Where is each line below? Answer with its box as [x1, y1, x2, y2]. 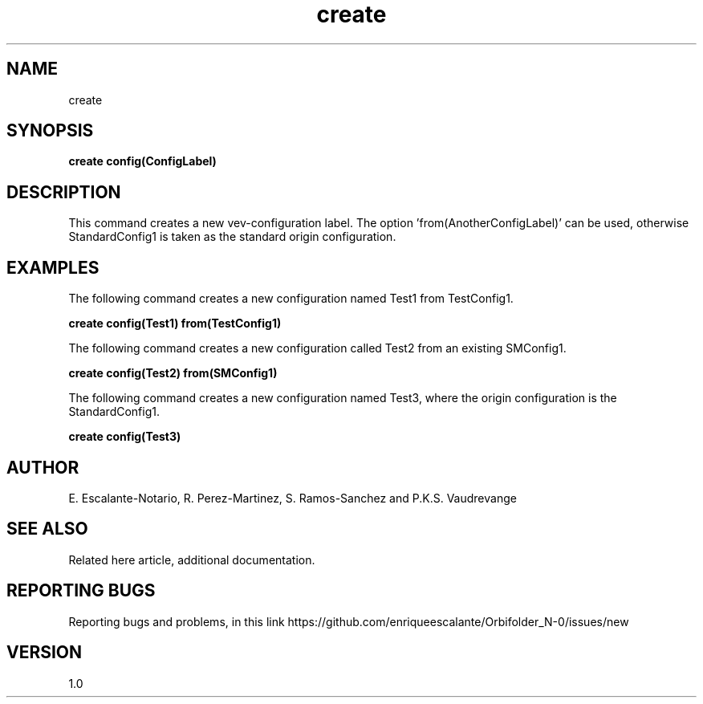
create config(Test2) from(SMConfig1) [68, 366, 278, 380]
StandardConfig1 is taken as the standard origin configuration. [68, 230, 396, 244]
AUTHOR [6, 457, 79, 478]
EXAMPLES [6, 257, 100, 278]
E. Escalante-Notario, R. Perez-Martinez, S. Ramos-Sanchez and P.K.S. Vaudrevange [68, 490, 517, 505]
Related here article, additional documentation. [68, 552, 315, 567]
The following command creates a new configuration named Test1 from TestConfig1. [68, 291, 514, 306]
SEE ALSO [6, 519, 88, 539]
